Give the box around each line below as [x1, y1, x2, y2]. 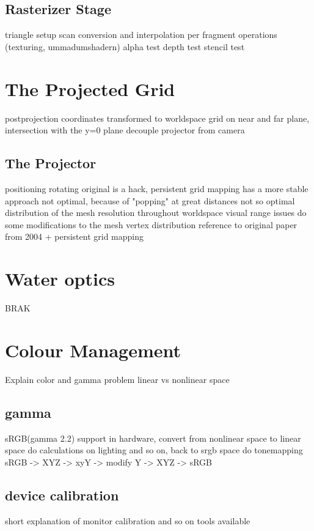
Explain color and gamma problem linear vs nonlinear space [5, 373, 230, 385]
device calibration [5, 485, 119, 504]
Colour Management [5, 337, 181, 362]
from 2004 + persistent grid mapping [5, 230, 144, 243]
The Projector [5, 154, 97, 173]
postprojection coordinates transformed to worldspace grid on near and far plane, [5, 111, 310, 124]
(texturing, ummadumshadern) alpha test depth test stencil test [5, 40, 245, 53]
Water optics [5, 266, 115, 291]
